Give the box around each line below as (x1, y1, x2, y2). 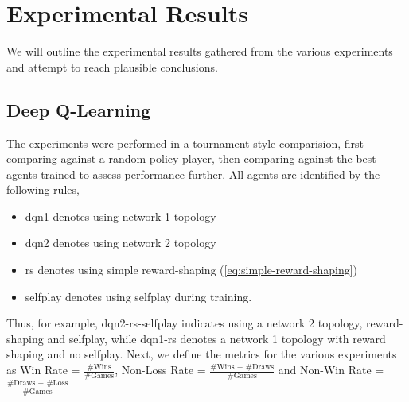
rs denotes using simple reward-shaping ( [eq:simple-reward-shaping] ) (25, 261, 358, 278)
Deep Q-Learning (6, 97, 151, 122)
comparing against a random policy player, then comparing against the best (6, 150, 376, 167)
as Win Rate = (6, 361, 80, 378)
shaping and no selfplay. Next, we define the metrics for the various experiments (6, 346, 397, 362)
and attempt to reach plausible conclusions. (6, 58, 218, 75)
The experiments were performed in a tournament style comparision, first (6, 134, 364, 151)
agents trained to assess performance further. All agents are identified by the (6, 165, 380, 182)
